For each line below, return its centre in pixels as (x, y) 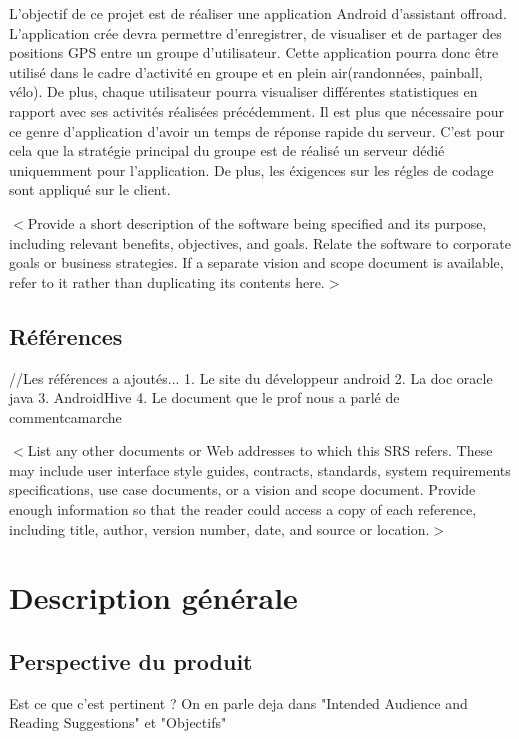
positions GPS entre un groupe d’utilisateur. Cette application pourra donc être (254, 52)
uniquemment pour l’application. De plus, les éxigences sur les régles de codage (251, 169)
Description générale (153, 597)
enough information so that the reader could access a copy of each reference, (243, 509)
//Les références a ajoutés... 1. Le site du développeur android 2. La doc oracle (251, 377)
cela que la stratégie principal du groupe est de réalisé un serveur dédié (227, 150)
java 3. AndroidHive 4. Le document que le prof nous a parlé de (204, 397)
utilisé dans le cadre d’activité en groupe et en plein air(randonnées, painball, (246, 71)
